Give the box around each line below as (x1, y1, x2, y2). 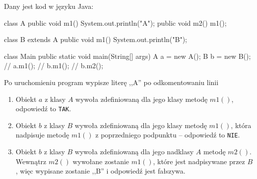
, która (231, 120, 252, 130)
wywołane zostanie (72, 156, 129, 166)
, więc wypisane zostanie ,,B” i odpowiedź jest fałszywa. (15, 166, 186, 176)
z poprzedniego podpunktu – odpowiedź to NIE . (95, 130, 240, 140)
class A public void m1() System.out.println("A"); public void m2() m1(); (4, 17, 227, 28)
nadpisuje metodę (15, 130, 69, 140)
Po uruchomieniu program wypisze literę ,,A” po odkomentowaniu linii (4, 77, 219, 87)
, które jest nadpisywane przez (153, 156, 245, 166)
